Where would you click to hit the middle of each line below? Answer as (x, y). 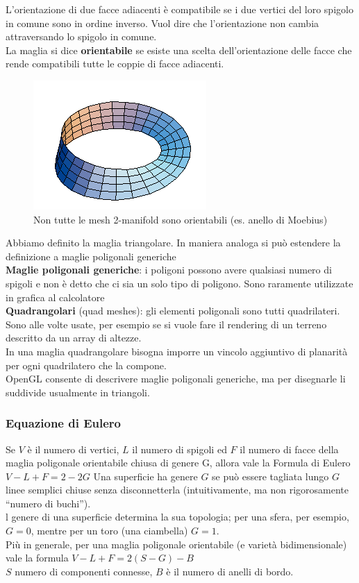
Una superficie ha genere (145, 476)
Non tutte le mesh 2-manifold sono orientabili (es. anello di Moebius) (181, 219)
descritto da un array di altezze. (74, 338)
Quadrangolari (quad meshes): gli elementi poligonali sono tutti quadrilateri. (173, 311)
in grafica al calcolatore (55, 297)
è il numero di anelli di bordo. (230, 571)
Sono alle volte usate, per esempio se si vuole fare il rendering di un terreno (166, 324)
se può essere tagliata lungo (270, 476)
